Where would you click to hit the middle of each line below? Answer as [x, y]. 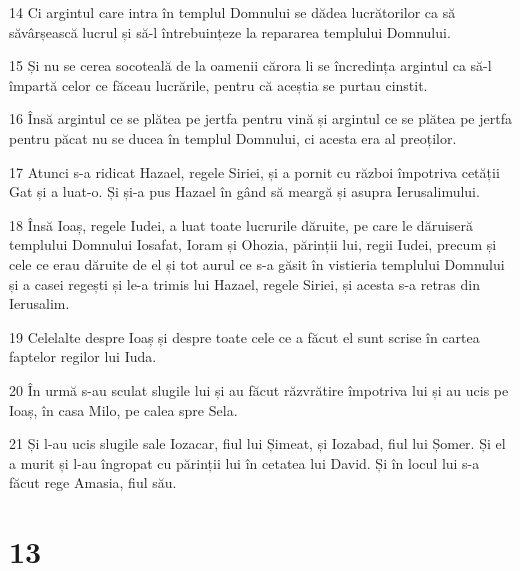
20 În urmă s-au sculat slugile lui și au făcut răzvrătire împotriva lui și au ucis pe [259, 389]
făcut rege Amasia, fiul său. [93, 482]
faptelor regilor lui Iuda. [83, 356]
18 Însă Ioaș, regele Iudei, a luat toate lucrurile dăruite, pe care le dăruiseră [241, 224]
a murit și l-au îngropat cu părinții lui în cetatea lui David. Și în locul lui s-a [244, 462]
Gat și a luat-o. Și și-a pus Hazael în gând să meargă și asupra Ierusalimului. [244, 191]
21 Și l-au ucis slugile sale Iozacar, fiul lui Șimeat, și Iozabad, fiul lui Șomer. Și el [257, 443]
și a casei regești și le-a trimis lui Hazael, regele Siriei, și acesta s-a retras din [244, 283]
